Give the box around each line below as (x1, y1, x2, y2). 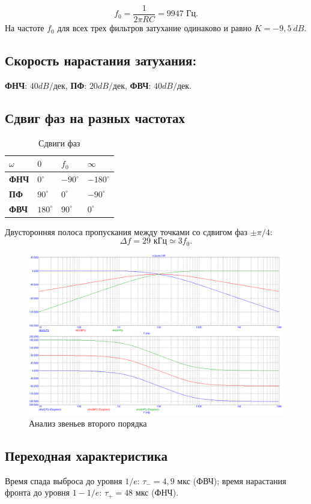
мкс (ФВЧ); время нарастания (177, 474, 286, 487)
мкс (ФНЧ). (135, 486, 179, 499)
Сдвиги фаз (38, 136, 80, 149)
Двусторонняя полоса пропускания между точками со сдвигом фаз (5, 225, 248, 238)
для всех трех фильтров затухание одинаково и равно (57, 22, 252, 34)
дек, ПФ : (53, 79, 87, 91)
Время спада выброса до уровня (5, 474, 122, 487)
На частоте (5, 22, 44, 34)
